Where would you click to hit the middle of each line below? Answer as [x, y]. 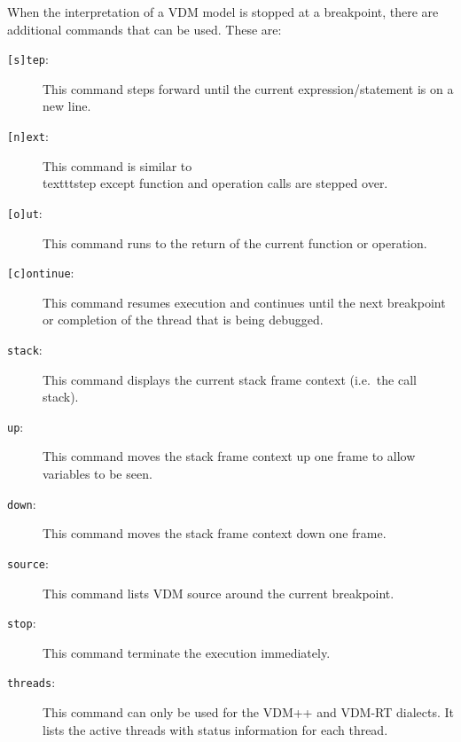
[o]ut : [25, 212]
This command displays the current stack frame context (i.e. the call [230, 379]
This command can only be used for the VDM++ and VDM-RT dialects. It [249, 712]
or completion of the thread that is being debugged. [183, 320]
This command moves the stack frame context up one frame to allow [229, 456]
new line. [67, 106]
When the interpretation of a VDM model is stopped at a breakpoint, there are [223, 12]
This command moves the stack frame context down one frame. [215, 533]
